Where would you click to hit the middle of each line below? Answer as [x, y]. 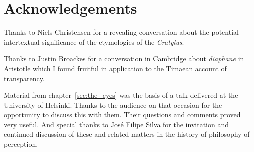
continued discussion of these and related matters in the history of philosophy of [127, 134]
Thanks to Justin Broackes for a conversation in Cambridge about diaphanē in [124, 59]
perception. [21, 144]
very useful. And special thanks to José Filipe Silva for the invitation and [116, 124]
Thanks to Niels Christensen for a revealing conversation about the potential [121, 32]
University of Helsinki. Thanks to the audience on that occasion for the [113, 104]
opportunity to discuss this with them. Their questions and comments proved [122, 114]
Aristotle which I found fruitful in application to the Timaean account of [115, 68]
